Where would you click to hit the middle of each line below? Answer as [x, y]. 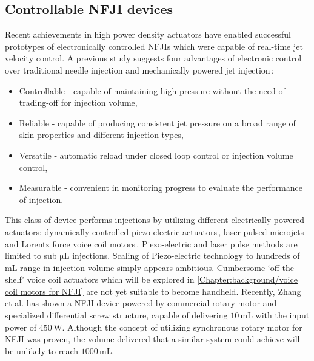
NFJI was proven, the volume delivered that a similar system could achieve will [152, 339]
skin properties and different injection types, [101, 135]
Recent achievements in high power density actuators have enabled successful [148, 34]
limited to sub [31, 256]
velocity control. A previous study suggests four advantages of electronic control [153, 58]
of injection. [41, 199]
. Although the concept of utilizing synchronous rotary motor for [182, 327]
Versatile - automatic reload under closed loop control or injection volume [156, 155]
